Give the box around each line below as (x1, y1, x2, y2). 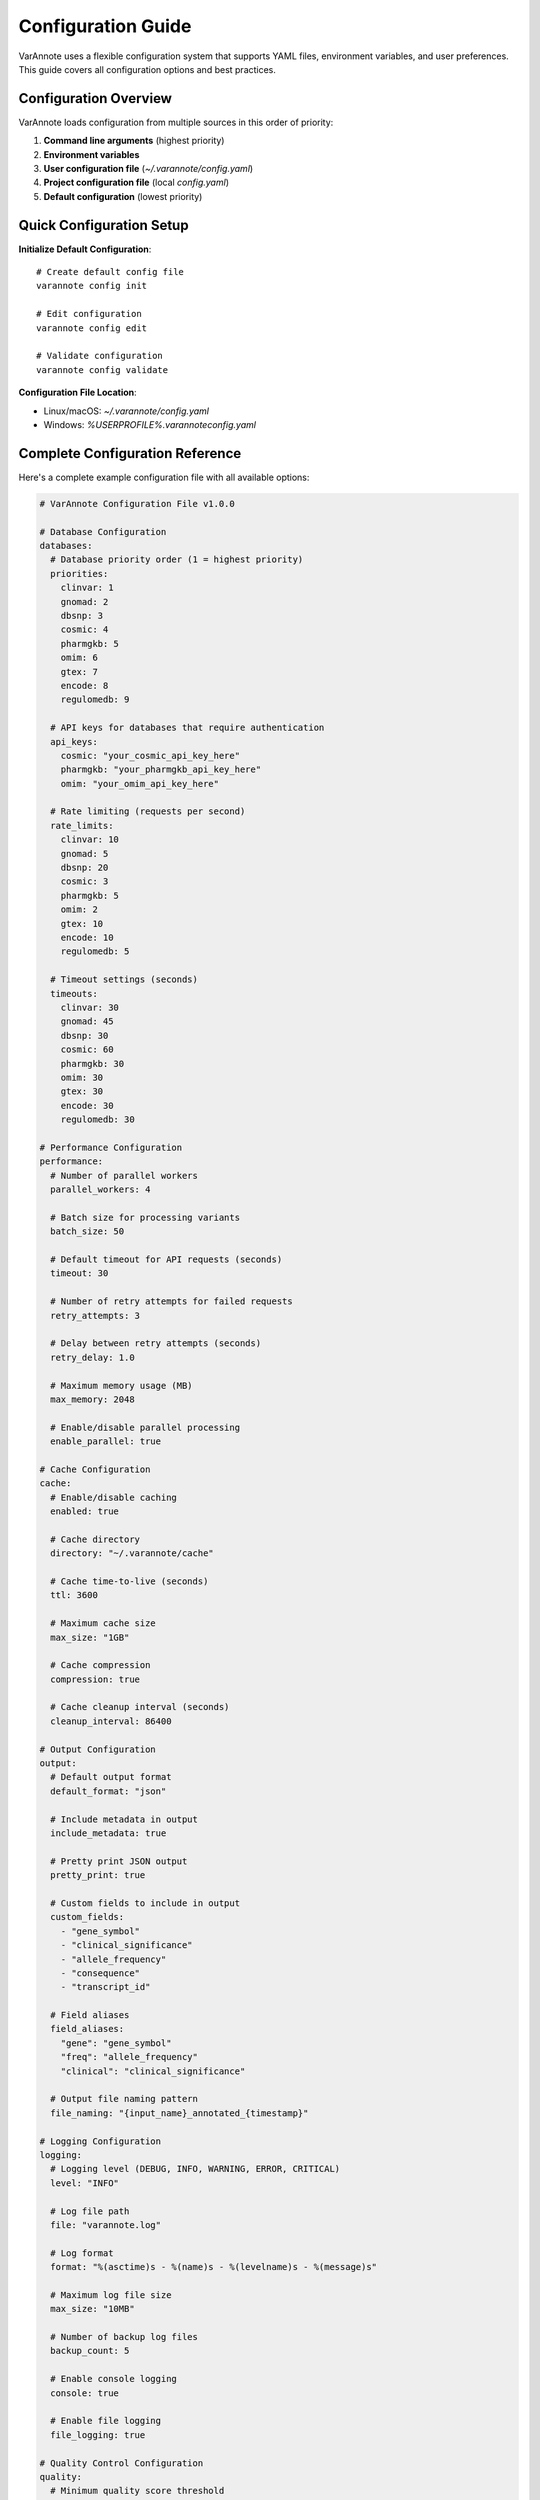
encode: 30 (60, 1100, 114, 1111)
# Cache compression (50, 1660, 151, 1671)
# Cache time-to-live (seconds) (50, 1575, 209, 1587)
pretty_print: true (50, 1870, 146, 1881)
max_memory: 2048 (50, 1393, 135, 1405)
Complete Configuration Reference (18, 445, 242, 462)
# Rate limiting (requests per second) (50, 806, 246, 817)
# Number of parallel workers (50, 1170, 199, 1181)
